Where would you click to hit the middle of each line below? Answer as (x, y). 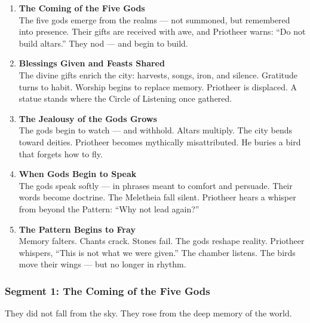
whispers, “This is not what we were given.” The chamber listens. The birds (157, 252)
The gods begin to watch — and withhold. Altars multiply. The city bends (156, 130)
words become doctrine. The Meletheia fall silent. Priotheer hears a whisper (157, 197)
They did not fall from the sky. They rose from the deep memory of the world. (148, 313)
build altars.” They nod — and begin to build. (103, 43)
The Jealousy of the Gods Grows (88, 118)
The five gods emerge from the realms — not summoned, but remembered (154, 19)
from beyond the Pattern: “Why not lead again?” (109, 208)
